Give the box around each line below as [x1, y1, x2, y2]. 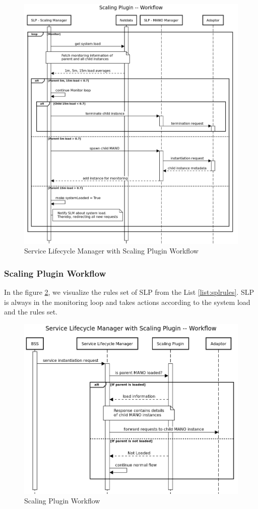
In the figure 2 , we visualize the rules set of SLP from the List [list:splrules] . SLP [4, 286, 254, 297]
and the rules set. [4, 306, 57, 317]
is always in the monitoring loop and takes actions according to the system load [4, 296, 250, 307]
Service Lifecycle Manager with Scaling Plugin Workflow [24, 245, 199, 256]
